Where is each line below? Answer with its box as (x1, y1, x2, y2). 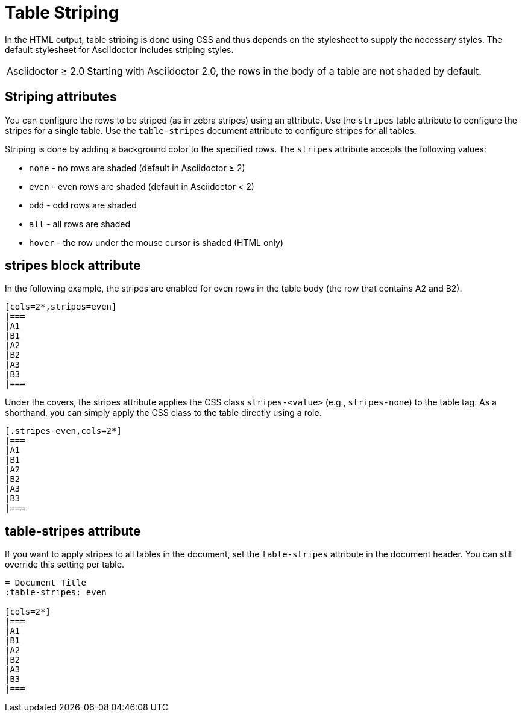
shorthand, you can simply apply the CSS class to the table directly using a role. (5, 407, 322, 418)
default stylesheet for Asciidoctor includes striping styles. (5, 44, 234, 55)
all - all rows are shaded (29, 218, 130, 229)
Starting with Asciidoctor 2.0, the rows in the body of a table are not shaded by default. (87, 64, 482, 77)
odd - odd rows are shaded (29, 199, 137, 210)
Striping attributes (5, 89, 117, 105)
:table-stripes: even (5, 587, 107, 598)
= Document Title (5, 578, 86, 588)
